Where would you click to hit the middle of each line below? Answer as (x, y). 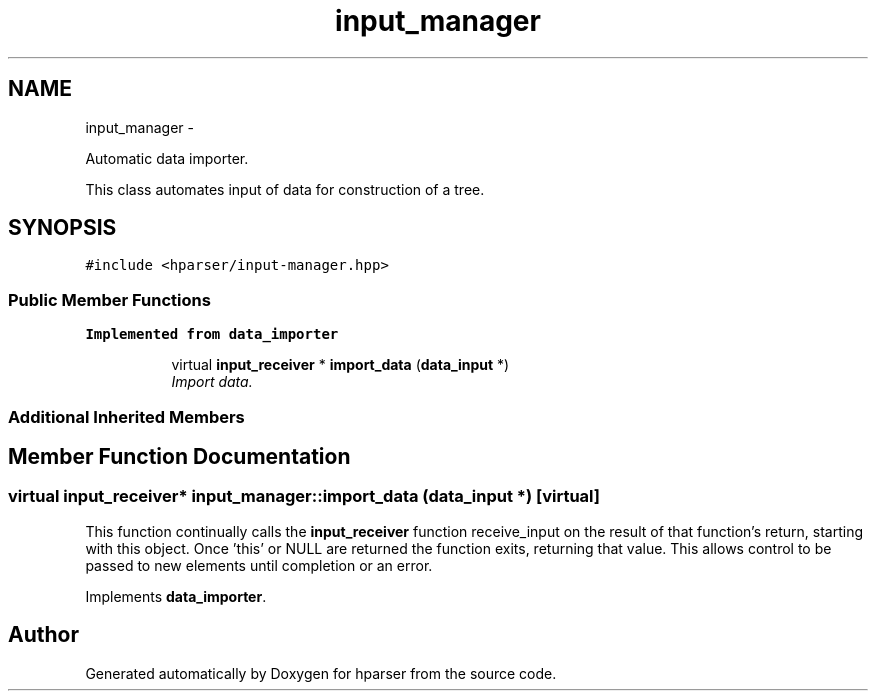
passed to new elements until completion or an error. (259, 565)
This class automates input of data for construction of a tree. (285, 189)
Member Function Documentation (179, 456)
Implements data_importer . (176, 596)
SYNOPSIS (62, 228)
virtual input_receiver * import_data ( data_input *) (340, 365)
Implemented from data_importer (212, 334)
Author (43, 635)
